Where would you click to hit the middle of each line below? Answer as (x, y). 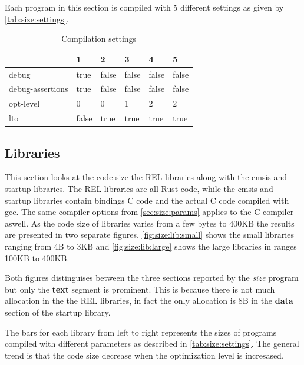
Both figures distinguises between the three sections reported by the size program (152, 278)
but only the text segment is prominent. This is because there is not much (140, 289)
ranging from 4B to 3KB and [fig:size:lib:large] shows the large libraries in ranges (151, 246)
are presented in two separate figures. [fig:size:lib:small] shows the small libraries (149, 235)
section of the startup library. (58, 312)
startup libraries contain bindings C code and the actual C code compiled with (147, 200)
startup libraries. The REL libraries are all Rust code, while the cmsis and (139, 189)
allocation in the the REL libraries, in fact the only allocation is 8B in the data (149, 301)
